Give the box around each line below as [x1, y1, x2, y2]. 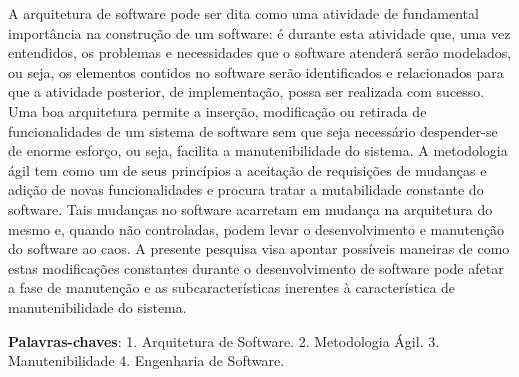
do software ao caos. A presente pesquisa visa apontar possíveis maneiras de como [8, 238, 510, 259]
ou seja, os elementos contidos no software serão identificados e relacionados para [8, 61, 504, 82]
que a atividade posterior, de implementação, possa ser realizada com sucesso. [8, 81, 485, 102]
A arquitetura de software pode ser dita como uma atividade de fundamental [8, 3, 479, 23]
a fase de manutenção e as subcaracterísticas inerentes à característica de [8, 277, 456, 298]
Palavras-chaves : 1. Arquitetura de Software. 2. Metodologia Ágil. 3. [8, 330, 440, 351]
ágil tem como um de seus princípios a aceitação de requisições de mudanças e [8, 159, 487, 180]
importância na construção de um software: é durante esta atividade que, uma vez [8, 22, 511, 43]
